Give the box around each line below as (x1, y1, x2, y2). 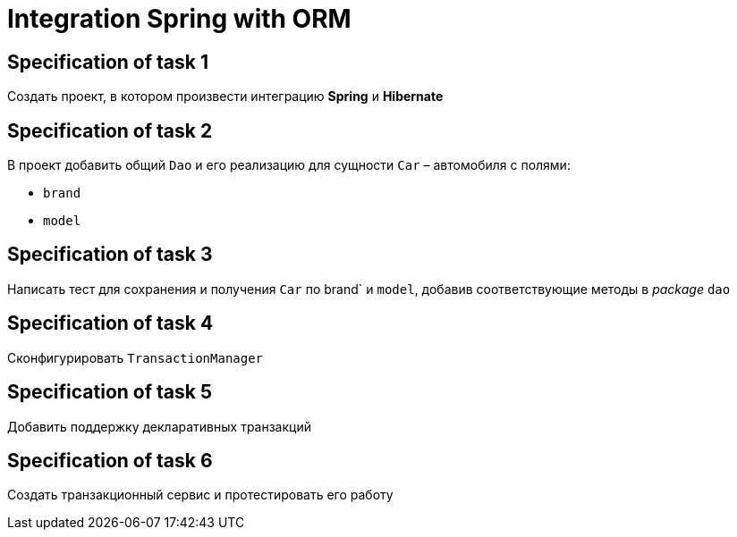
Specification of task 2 (7, 119, 213, 142)
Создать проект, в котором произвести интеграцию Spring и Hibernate (7, 88, 444, 105)
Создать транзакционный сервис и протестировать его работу (7, 487, 394, 503)
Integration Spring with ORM (7, 4, 352, 34)
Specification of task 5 (7, 381, 213, 404)
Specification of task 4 (7, 312, 214, 335)
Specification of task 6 (7, 449, 213, 472)
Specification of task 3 (7, 243, 213, 266)
